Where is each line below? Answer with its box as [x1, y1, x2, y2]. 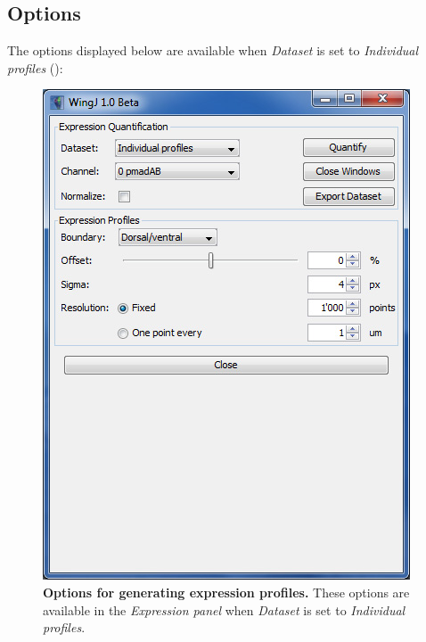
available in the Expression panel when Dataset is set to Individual [43, 600, 406, 619]
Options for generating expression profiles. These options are [43, 582, 410, 601]
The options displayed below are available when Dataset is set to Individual [7, 41, 419, 60]
